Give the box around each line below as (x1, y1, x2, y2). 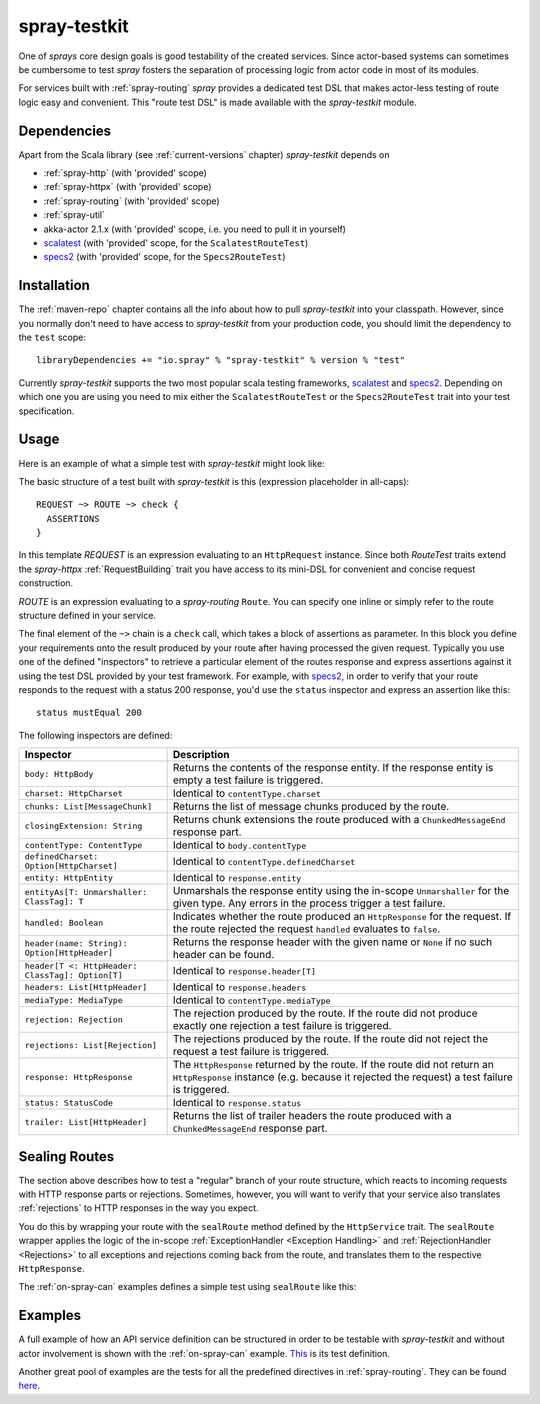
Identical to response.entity (172, 871, 302, 885)
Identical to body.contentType (172, 838, 307, 852)
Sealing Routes (18, 1148, 115, 1165)
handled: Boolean (24, 917, 104, 928)
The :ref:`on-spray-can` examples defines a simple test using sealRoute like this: (18, 1281, 357, 1293)
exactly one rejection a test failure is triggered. (172, 1019, 392, 1033)
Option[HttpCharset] (24, 861, 119, 872)
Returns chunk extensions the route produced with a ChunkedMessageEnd (172, 813, 506, 827)
